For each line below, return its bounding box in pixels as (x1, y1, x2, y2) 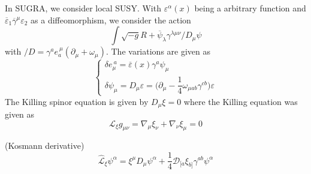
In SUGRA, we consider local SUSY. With (5, 2, 161, 14)
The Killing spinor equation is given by (5, 95, 149, 107)
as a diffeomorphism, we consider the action (31, 13, 191, 26)
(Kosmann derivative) (5, 139, 84, 152)
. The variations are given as (105, 45, 211, 58)
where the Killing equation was (183, 95, 298, 107)
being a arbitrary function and (194, 2, 306, 14)
